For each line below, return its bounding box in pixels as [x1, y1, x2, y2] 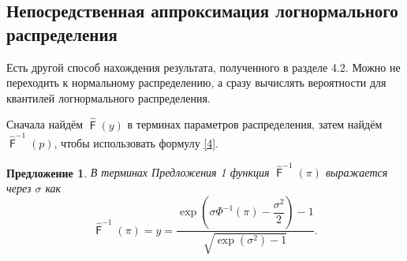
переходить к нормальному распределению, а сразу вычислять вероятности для [6, 74, 386, 91]
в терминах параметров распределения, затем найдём [127, 116, 383, 132]
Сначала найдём [6, 116, 84, 132]
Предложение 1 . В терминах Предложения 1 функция [6, 164, 270, 181]
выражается [325, 164, 388, 181]
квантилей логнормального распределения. [6, 89, 211, 106]
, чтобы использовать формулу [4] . [54, 134, 218, 151]
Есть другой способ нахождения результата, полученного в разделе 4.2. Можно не [6, 58, 401, 75]
